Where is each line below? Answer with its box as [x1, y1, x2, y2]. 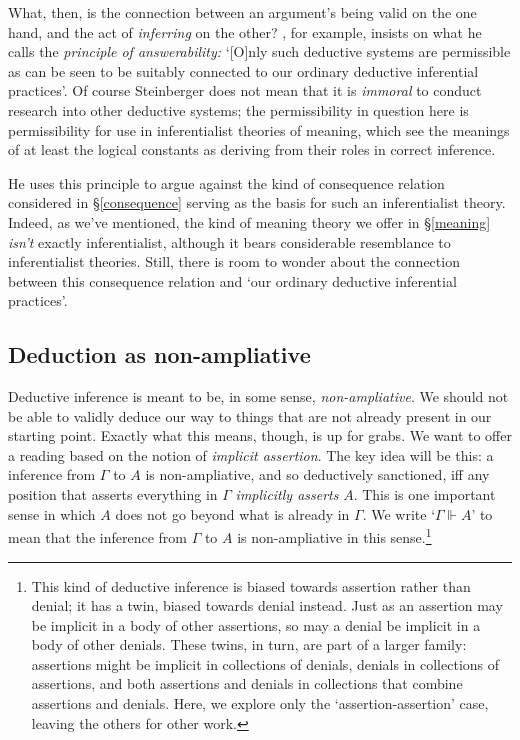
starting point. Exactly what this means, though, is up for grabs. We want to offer [8, 425, 512, 446]
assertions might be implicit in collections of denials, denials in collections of [31, 653, 500, 674]
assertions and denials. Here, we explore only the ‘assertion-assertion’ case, [31, 693, 489, 714]
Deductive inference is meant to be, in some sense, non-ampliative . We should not [8, 386, 509, 407]
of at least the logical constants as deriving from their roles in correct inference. [8, 139, 496, 160]
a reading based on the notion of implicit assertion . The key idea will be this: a [8, 444, 494, 465]
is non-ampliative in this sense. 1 [237, 524, 432, 547]
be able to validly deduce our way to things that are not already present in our [8, 405, 492, 426]
